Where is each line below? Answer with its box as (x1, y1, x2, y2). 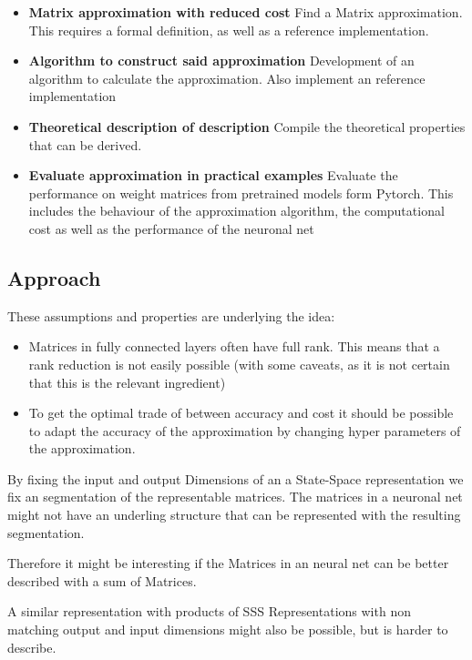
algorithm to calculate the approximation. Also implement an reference (28, 68, 426, 87)
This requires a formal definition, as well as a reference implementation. (28, 20, 429, 39)
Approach (7, 263, 101, 291)
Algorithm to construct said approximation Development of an (28, 51, 415, 70)
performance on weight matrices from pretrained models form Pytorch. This (28, 183, 454, 202)
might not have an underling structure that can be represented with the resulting (7, 505, 461, 524)
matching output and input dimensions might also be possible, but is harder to (7, 620, 448, 639)
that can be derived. (28, 135, 142, 154)
